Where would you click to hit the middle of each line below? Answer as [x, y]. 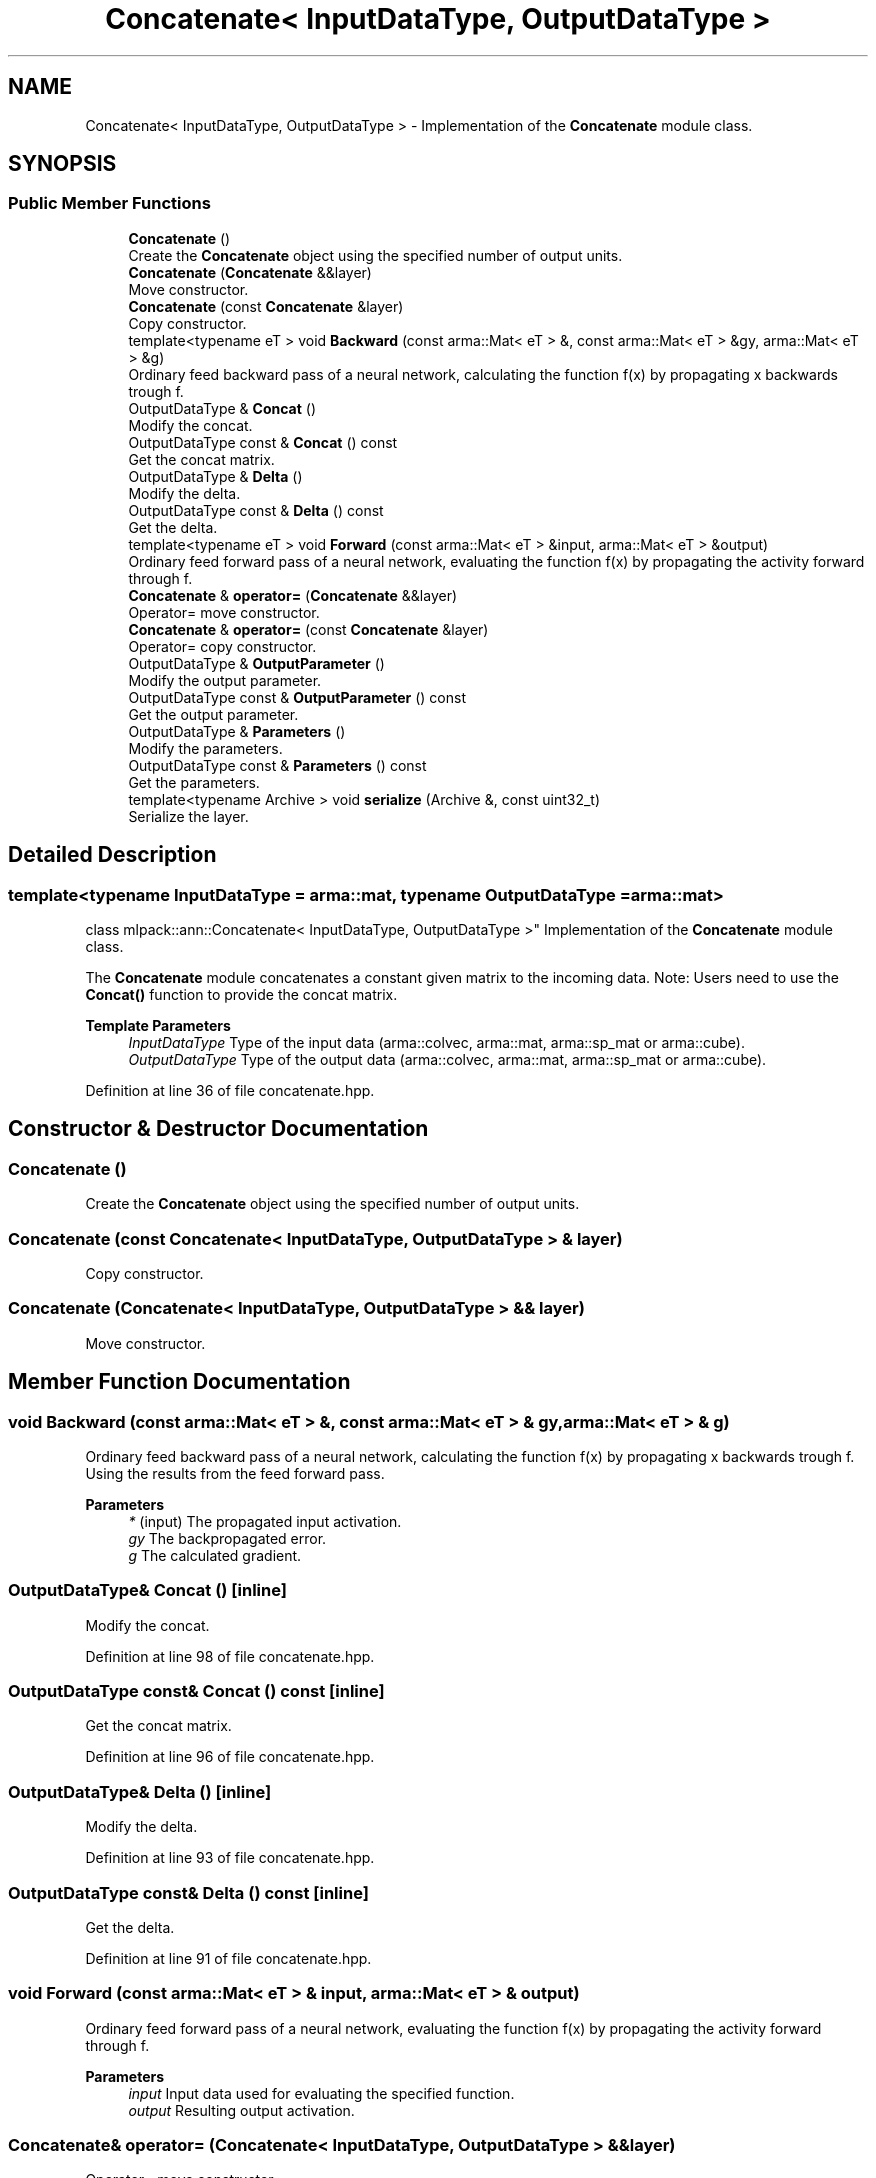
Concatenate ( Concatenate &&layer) [250, 272]
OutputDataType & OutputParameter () [256, 663]
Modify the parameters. [205, 748]
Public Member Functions [109, 203]
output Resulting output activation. [241, 2110]
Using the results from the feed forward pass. [235, 1473]
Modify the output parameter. [225, 680]
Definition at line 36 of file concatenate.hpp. [230, 1091]
